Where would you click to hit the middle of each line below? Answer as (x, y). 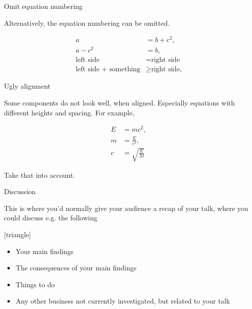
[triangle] (18, 234)
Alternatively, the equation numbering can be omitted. (87, 23)
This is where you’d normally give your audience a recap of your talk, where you (126, 208)
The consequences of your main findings (76, 268)
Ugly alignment (27, 86)
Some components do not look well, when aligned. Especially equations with (120, 103)
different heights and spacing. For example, (69, 112)
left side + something (108, 70)
